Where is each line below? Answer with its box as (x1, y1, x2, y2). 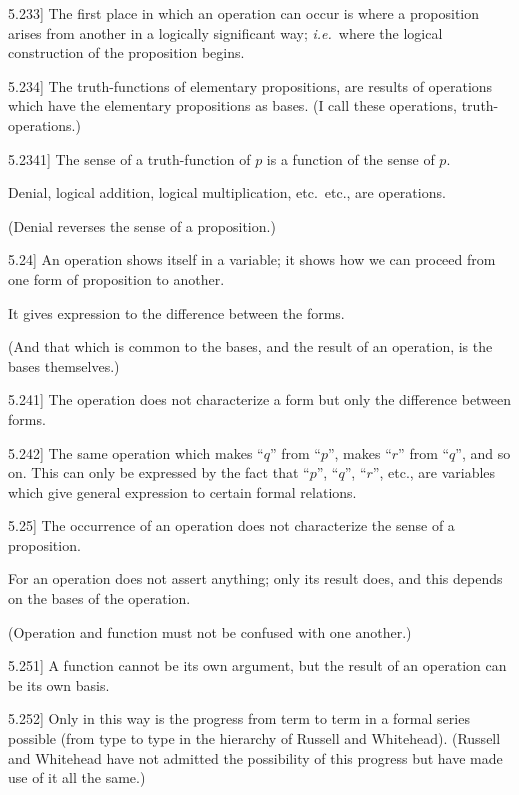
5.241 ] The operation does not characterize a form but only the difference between (8, 389, 512, 410)
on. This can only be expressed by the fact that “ (8, 462, 310, 483)
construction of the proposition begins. (8, 42, 245, 63)
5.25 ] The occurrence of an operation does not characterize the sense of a (8, 515, 455, 536)
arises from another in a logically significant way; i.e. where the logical (8, 22, 443, 43)
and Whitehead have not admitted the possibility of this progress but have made (8, 747, 503, 768)
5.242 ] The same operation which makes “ (8, 442, 264, 463)
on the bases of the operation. (8, 588, 191, 609)
